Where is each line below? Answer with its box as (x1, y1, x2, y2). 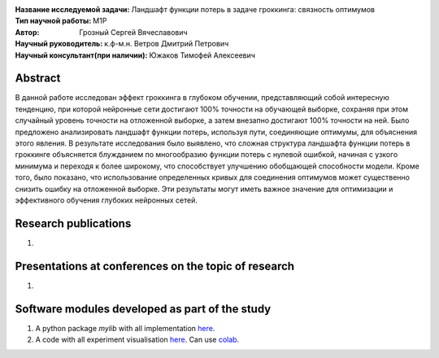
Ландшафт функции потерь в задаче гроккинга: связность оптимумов (131, 5, 376, 14)
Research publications (15, 216, 132, 230)
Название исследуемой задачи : (15, 5, 130, 14)
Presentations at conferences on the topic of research (15, 259, 295, 273)
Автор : (15, 27, 40, 37)
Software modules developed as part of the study (15, 302, 272, 316)
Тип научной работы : (15, 16, 92, 26)
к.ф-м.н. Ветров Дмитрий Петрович (104, 39, 229, 49)
